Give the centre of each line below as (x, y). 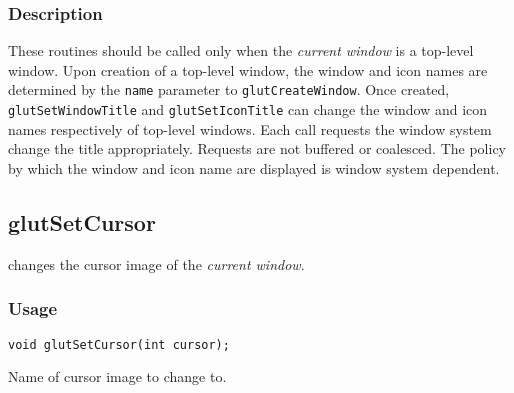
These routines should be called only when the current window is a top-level (241, 50)
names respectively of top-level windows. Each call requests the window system (250, 128)
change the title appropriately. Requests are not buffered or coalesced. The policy (257, 148)
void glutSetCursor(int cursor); (119, 344)
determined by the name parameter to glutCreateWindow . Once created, (229, 89)
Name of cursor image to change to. (117, 376)
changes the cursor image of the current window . (156, 263)
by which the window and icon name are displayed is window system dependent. (254, 167)
